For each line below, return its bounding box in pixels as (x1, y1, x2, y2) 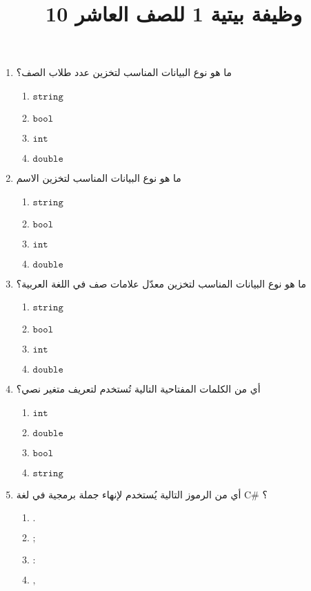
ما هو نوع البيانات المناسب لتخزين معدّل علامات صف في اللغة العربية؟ (16, 276, 307, 290)
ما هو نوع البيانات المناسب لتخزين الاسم (16, 170, 181, 185)
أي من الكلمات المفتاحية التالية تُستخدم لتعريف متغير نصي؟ (16, 382, 261, 396)
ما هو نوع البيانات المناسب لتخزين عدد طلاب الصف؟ (16, 65, 232, 79)
